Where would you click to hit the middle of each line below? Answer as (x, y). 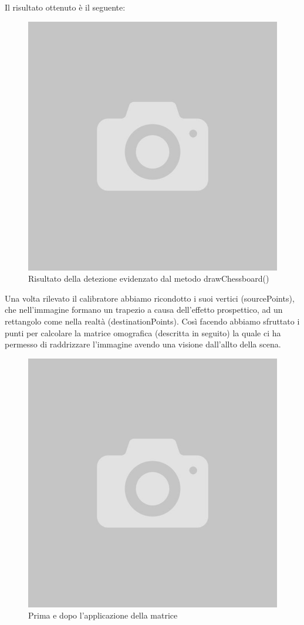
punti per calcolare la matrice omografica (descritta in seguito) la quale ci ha (143, 332)
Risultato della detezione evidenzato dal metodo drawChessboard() (149, 278)
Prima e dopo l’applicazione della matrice (103, 615)
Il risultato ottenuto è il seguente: (65, 7)
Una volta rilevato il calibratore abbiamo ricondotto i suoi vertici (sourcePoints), (150, 298)
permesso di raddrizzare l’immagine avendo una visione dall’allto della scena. (143, 344)
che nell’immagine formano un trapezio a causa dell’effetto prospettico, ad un (144, 310)
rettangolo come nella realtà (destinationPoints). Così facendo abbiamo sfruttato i (152, 321)
